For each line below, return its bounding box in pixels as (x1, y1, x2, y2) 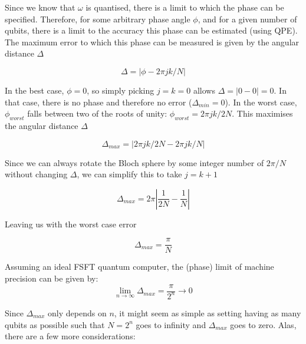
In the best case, (5, 84, 64, 96)
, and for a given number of (198, 12, 297, 25)
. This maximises (232, 107, 293, 120)
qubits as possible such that (5, 318, 105, 330)
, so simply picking (87, 84, 154, 96)
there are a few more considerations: (5, 330, 136, 342)
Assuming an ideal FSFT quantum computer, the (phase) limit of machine (5, 260, 274, 273)
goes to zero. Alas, (230, 318, 297, 330)
